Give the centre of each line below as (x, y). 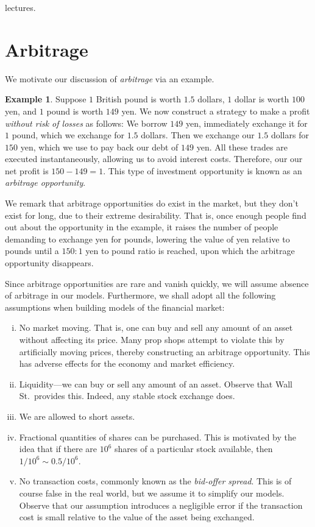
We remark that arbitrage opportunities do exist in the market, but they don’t (152, 203)
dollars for (290, 135)
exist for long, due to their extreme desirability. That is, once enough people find (156, 215)
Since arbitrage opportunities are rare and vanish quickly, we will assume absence (157, 283)
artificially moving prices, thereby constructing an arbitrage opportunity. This (165, 351)
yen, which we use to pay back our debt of (99, 147)
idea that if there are (58, 449)
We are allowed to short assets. (77, 416)
